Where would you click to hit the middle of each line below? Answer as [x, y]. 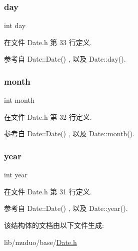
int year [16, 175]
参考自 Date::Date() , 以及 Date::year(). [66, 208]
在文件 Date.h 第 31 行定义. [48, 191]
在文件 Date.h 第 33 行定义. [48, 42]
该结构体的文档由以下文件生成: [54, 225]
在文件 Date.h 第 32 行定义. [48, 116]
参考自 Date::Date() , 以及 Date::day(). [65, 59]
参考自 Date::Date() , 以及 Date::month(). [69, 134]
